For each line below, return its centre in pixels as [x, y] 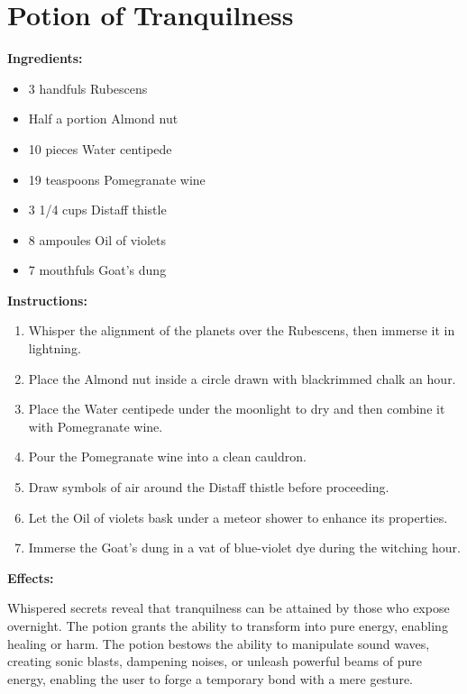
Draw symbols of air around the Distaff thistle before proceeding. [209, 487]
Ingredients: [45, 58]
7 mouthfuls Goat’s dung [97, 270]
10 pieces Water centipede [100, 148]
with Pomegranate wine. [96, 426]
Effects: [31, 577]
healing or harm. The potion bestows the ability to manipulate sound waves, [219, 643]
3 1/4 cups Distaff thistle [97, 210]
